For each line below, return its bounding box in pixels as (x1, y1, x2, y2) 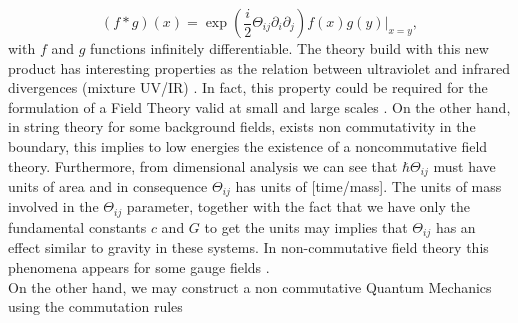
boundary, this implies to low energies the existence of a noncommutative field (8, 135, 488, 156)
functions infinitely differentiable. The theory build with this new (90, 38, 489, 58)
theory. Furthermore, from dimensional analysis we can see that (8, 155, 398, 176)
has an (435, 216, 476, 237)
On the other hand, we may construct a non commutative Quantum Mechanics (8, 276, 492, 297)
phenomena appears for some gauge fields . (8, 256, 270, 277)
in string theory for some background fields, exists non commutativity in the (8, 116, 476, 137)
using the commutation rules (8, 296, 183, 317)
